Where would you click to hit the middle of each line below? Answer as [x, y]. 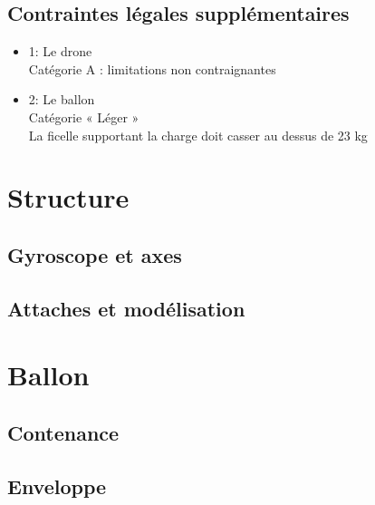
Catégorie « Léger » [84, 117]
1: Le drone [60, 51]
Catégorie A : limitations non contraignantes [152, 68]
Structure [68, 197]
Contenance [63, 432]
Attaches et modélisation [126, 308]
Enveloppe [57, 486]
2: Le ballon [62, 99]
